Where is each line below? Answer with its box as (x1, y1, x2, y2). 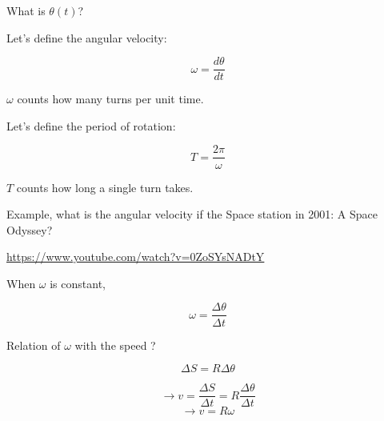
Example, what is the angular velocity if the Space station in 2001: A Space (6, 206, 378, 223)
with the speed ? (74, 336, 156, 353)
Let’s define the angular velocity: (6, 29, 167, 46)
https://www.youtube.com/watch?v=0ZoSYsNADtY (6, 248, 265, 265)
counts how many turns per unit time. (17, 90, 204, 107)
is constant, (50, 275, 106, 291)
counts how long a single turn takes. (16, 178, 194, 195)
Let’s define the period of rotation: (6, 117, 176, 134)
